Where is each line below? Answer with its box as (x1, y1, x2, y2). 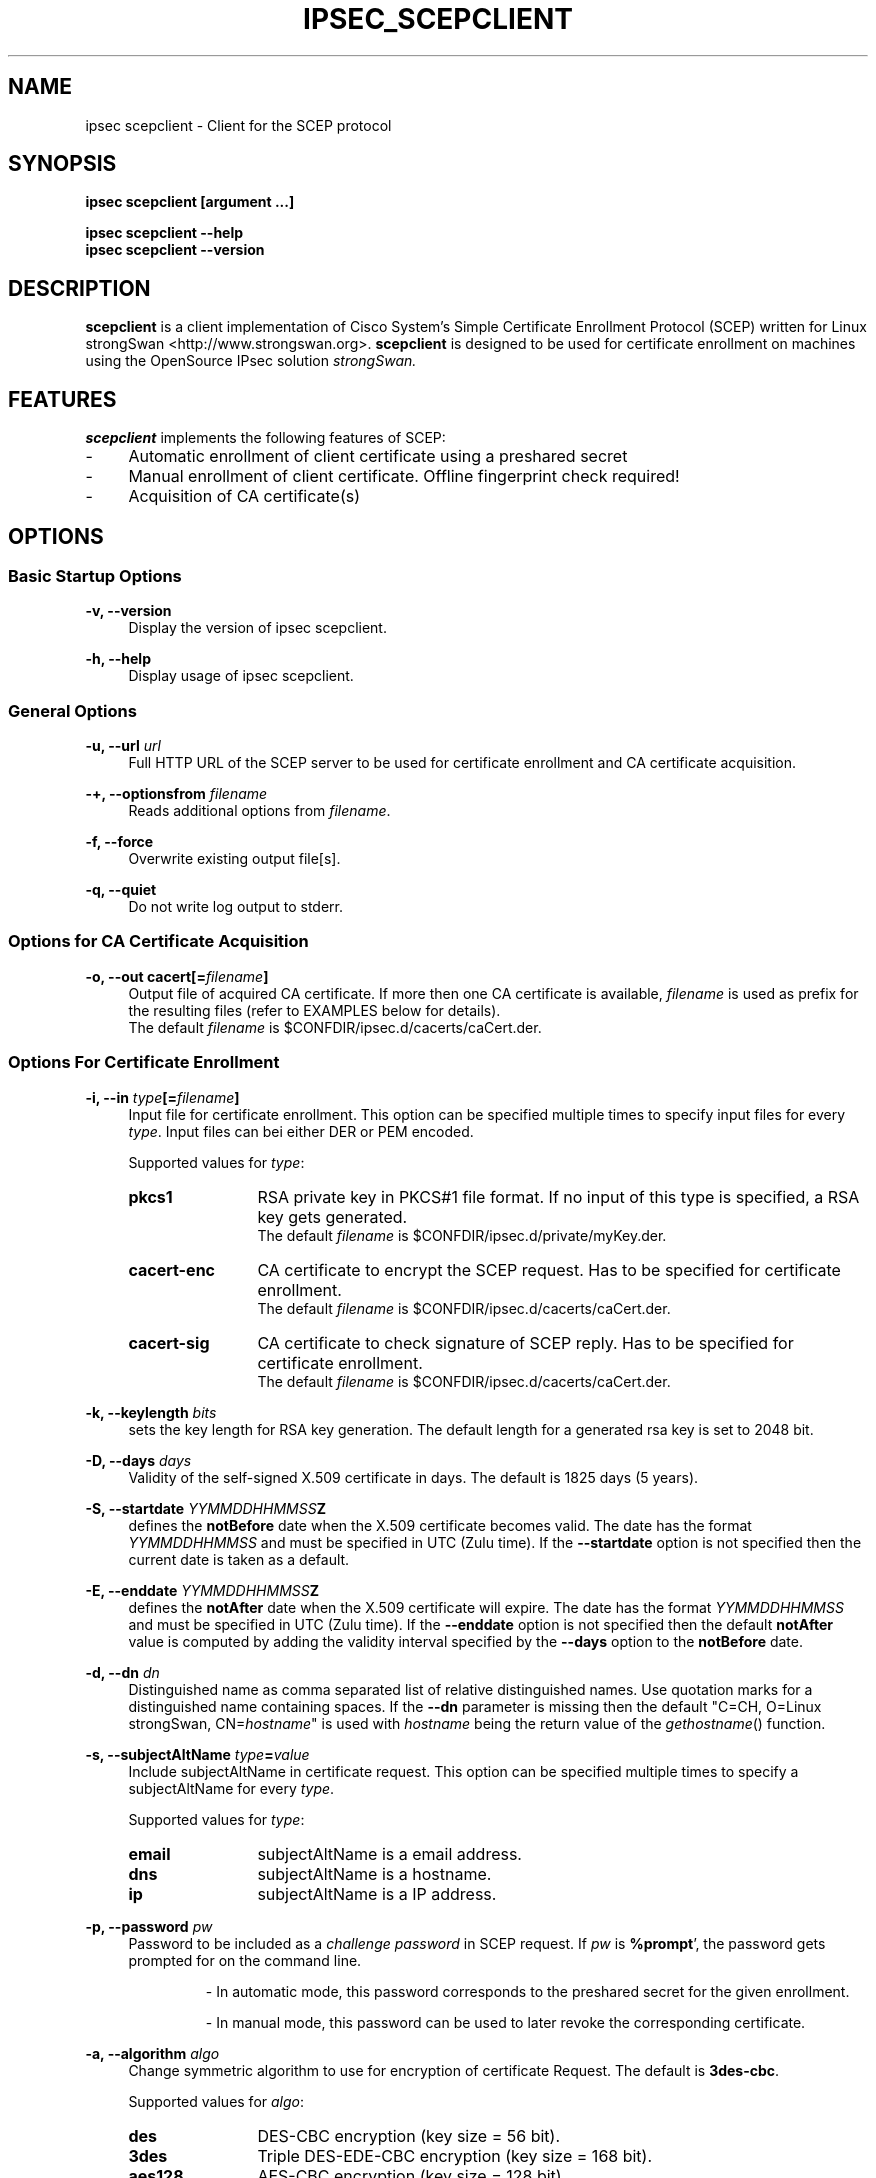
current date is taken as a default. (128, 1550, 350, 1568)
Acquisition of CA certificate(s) (128, 486, 361, 507)
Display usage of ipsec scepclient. (128, 667, 354, 685)
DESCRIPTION (8, 275, 151, 301)
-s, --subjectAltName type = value (85, 1745, 310, 1763)
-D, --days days (85, 1451, 192, 1469)
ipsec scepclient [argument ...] (85, 193, 295, 211)
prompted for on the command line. (128, 1951, 362, 1969)
